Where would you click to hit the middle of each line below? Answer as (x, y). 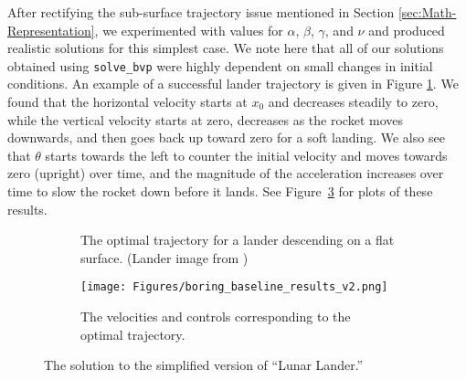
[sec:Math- (427, 12)
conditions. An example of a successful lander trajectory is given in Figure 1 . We (233, 84)
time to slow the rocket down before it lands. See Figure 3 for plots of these (220, 191)
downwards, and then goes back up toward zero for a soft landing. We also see (226, 137)
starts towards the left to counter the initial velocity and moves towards (246, 155)
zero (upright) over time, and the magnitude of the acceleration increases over (226, 173)
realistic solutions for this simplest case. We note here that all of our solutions (226, 48)
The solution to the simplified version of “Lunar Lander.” (204, 365)
